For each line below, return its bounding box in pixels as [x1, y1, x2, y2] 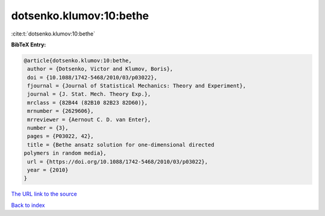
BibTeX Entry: [11, 41, 46, 48]
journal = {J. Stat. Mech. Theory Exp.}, [27, 91, 151, 97]
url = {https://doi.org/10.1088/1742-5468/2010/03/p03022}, [27, 158, 208, 165]
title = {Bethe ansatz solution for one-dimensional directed [27, 141, 215, 148]
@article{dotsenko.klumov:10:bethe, [23, 57, 132, 64]
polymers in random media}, [23, 150, 107, 156]
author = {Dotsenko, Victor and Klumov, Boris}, [27, 66, 173, 72]
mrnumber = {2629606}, [27, 108, 94, 114]
